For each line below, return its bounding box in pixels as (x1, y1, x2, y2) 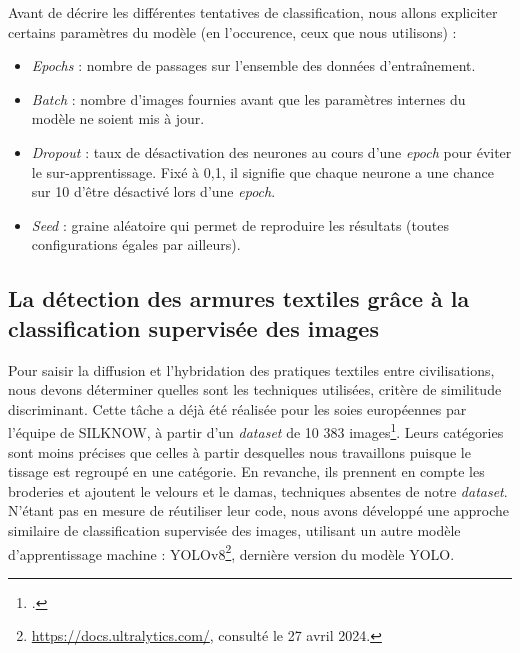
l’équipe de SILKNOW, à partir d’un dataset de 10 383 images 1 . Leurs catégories (8, 419, 504, 442)
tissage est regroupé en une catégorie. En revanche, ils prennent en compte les (8, 461, 485, 482)
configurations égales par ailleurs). (31, 234, 241, 255)
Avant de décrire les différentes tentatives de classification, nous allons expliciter (8, 2, 498, 22)
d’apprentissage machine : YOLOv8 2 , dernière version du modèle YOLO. (8, 540, 455, 564)
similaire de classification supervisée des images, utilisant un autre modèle (8, 519, 461, 540)
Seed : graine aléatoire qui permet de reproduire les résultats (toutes (31, 214, 449, 235)
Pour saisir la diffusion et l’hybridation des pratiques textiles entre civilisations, (8, 359, 495, 380)
